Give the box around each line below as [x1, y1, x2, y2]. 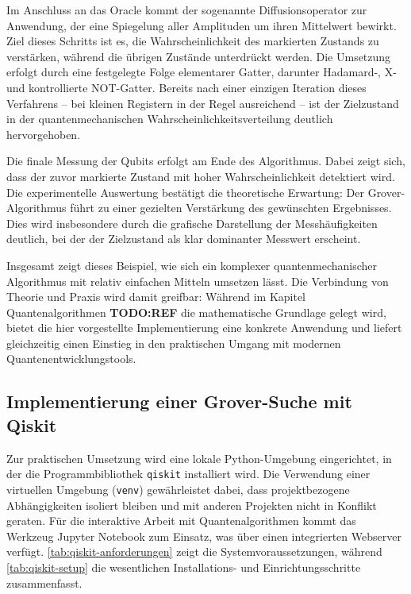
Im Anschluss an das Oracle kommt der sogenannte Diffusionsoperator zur [6, 2, 367, 17]
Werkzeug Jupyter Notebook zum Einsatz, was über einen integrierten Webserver [6, 527, 401, 544]
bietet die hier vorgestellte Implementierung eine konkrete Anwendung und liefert [6, 319, 402, 336]
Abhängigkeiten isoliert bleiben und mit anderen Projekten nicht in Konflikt [6, 496, 377, 513]
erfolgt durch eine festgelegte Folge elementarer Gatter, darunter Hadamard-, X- [6, 64, 397, 80]
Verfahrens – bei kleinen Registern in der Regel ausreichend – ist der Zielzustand [6, 94, 399, 111]
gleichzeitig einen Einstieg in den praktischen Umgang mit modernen [6, 334, 341, 351]
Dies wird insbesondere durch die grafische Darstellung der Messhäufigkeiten [6, 214, 378, 231]
